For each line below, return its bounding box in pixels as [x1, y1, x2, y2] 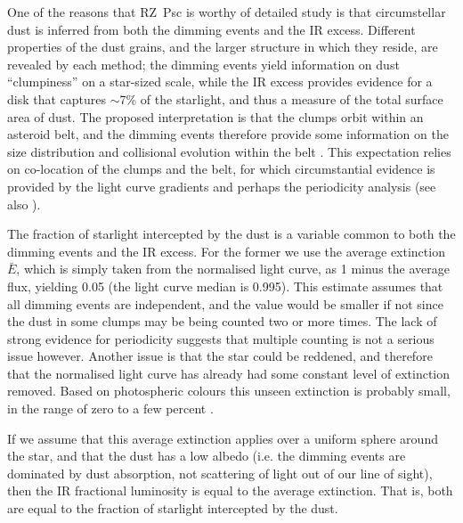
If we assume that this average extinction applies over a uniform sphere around [7, 429, 438, 447]
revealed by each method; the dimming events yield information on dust [7, 54, 400, 73]
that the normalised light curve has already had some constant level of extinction [7, 364, 451, 382]
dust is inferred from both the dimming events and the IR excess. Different [7, 20, 416, 38]
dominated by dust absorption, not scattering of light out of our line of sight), [7, 463, 433, 482]
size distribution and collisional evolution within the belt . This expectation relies [7, 142, 451, 160]
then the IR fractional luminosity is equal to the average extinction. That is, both [7, 481, 453, 500]
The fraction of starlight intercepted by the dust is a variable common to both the [7, 225, 456, 243]
